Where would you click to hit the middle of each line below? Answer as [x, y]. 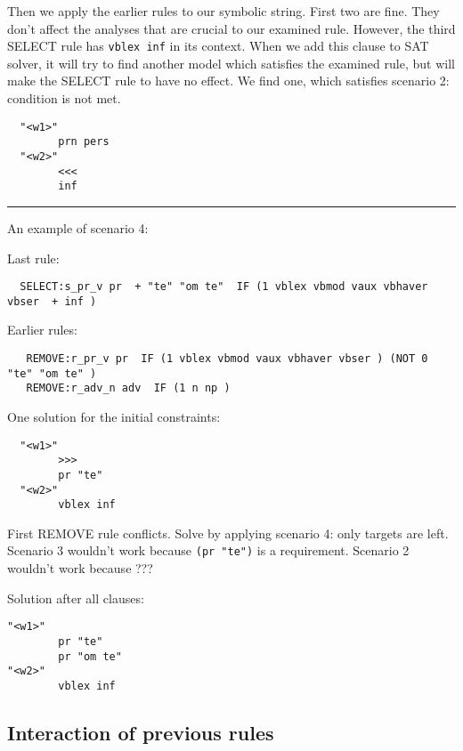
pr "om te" [90, 656]
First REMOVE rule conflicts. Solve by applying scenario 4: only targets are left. [228, 533]
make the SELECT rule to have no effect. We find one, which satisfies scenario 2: [228, 81]
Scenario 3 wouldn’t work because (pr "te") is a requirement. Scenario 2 [208, 550]
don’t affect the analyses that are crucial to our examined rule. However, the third [231, 28]
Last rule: [33, 258]
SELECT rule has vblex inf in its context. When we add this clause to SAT [218, 46]
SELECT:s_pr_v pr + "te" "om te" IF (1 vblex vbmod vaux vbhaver [224, 287]
